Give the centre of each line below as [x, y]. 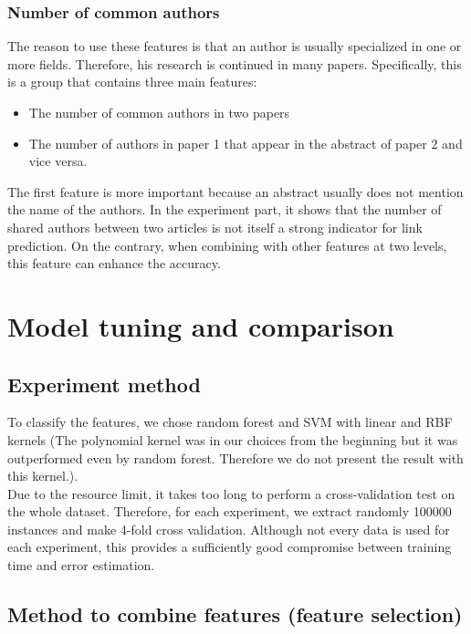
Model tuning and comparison [201, 325]
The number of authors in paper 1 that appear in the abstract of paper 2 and [246, 143]
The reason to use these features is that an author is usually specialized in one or [235, 46]
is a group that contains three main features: [132, 82]
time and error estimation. [81, 565]
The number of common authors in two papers [159, 112]
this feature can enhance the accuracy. [114, 263]
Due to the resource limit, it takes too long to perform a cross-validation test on [231, 493]
